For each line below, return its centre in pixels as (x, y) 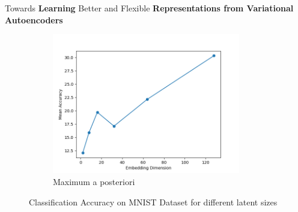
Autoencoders (34, 19)
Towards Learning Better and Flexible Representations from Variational (149, 8)
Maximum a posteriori (94, 181)
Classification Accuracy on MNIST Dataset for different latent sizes (153, 202)
